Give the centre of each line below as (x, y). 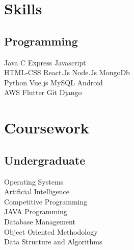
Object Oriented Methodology (51, 231)
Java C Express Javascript (45, 62)
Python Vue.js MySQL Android (53, 82)
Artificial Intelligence (37, 191)
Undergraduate (45, 160)
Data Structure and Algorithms (53, 242)
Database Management (40, 221)
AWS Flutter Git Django (43, 92)
